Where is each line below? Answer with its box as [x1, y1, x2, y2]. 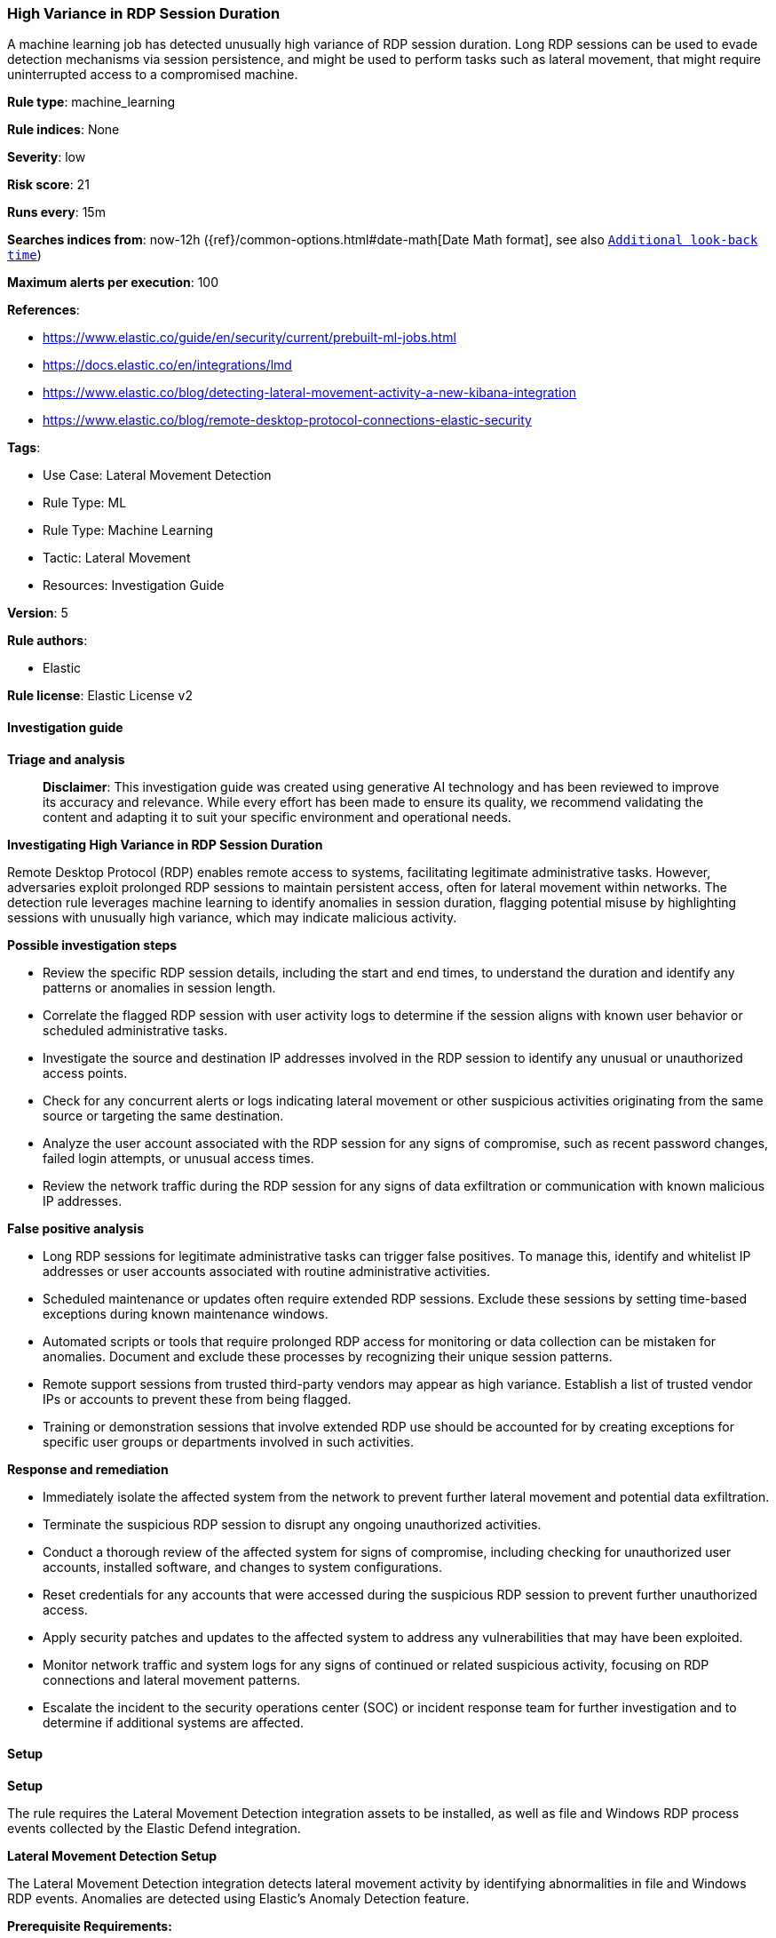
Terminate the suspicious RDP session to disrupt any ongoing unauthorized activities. [43, 1516, 542, 1532]
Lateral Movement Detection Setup [7, 1847, 217, 1863]
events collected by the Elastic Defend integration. [7, 1820, 301, 1836]
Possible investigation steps [7, 937, 178, 953]
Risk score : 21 [7, 177, 90, 193]
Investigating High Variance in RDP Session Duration [7, 836, 323, 852]
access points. [43, 1065, 128, 1081]
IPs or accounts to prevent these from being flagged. [43, 1391, 352, 1407]
